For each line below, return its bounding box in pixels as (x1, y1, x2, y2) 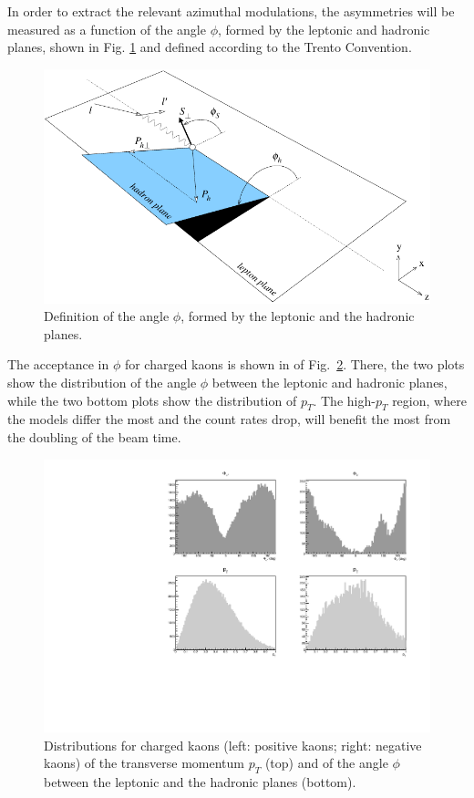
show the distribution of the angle (7, 372, 197, 391)
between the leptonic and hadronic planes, (211, 372, 448, 391)
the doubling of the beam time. (7, 427, 181, 446)
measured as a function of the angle (7, 19, 206, 38)
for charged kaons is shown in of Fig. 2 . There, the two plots (124, 355, 465, 374)
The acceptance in (7, 355, 109, 374)
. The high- (313, 390, 376, 409)
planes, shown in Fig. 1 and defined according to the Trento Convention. (7, 37, 412, 57)
